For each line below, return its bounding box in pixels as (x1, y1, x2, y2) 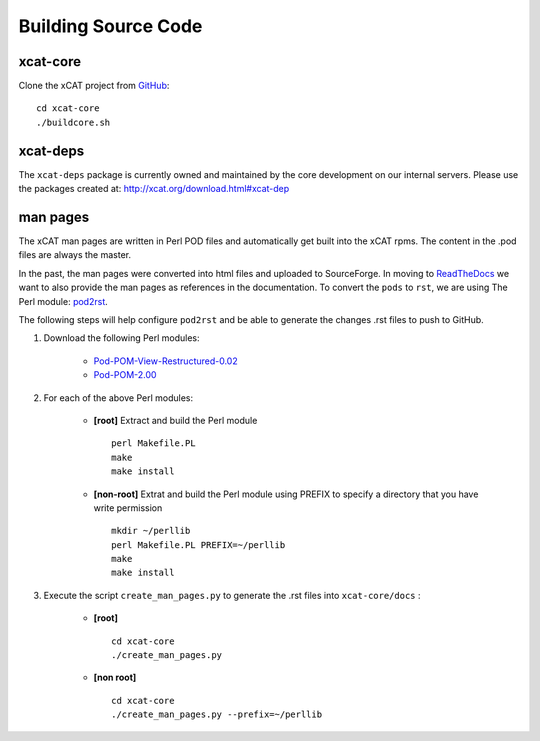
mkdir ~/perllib (111, 525, 191, 537)
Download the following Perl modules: (43, 332, 200, 344)
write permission (93, 501, 163, 514)
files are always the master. (18, 249, 132, 261)
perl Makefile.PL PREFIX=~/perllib (111, 539, 286, 550)
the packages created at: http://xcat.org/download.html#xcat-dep (18, 183, 290, 195)
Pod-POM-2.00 (93, 369, 157, 381)
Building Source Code (18, 15, 203, 37)
